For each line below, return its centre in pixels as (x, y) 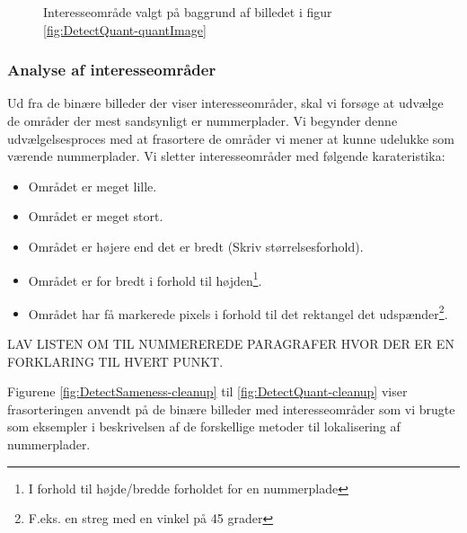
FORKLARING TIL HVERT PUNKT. (115, 361)
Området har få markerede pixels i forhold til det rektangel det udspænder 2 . (238, 312)
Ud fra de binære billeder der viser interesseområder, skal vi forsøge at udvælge (225, 103)
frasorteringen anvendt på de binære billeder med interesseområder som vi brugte (231, 409)
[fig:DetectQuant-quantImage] (125, 29)
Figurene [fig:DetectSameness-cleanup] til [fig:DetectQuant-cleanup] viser (207, 391)
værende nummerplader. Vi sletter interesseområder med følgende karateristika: (226, 156)
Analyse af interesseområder (112, 70)
